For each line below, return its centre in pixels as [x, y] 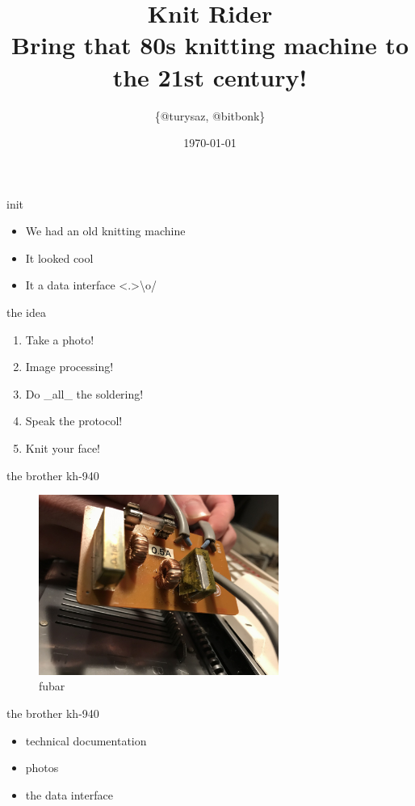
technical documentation [86, 740]
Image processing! [69, 367]
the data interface [69, 794]
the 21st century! [210, 76]
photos [42, 768]
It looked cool [59, 257]
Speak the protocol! [74, 421]
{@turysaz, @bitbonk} [210, 115]
